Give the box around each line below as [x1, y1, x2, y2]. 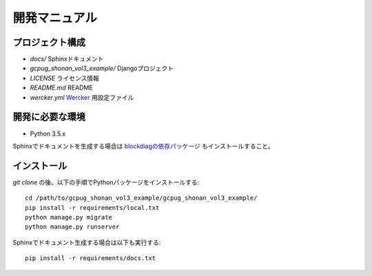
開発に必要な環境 [12, 111, 85, 123]
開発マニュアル [12, 10, 98, 25]
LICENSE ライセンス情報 [30, 74, 99, 82]
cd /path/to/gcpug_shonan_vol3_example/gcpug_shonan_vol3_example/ [25, 194, 258, 202]
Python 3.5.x [30, 129, 66, 138]
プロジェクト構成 [12, 36, 85, 48]
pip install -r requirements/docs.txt [25, 255, 156, 262]
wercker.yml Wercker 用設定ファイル [30, 93, 134, 101]
